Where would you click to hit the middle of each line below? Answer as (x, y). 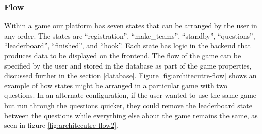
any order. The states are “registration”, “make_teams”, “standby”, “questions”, (130, 35)
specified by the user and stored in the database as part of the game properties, (128, 65)
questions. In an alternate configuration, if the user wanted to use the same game (130, 95)
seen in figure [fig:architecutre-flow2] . (61, 125)
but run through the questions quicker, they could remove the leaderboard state (128, 105)
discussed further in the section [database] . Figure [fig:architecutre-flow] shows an (130, 75)
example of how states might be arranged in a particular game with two (116, 85)
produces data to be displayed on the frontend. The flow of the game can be (123, 55)
